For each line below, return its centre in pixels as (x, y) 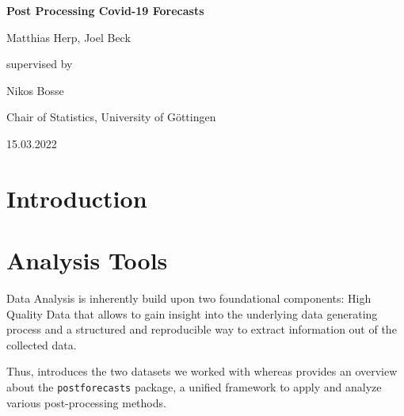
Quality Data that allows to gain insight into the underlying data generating (192, 313)
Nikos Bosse (35, 90)
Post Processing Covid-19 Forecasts (105, 10)
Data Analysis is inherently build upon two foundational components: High (189, 298)
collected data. (42, 344)
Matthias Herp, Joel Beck (69, 37)
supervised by (40, 64)
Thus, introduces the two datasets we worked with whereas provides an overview (202, 371)
